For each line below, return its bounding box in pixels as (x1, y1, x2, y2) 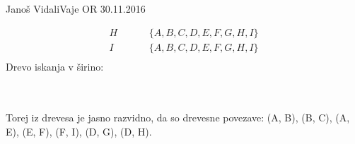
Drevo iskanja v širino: (6, 59, 104, 73)
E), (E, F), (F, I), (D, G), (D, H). (6, 124, 152, 139)
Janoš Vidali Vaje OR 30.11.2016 (6, 1, 146, 16)
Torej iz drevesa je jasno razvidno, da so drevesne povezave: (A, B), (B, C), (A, (6, 110, 350, 125)
